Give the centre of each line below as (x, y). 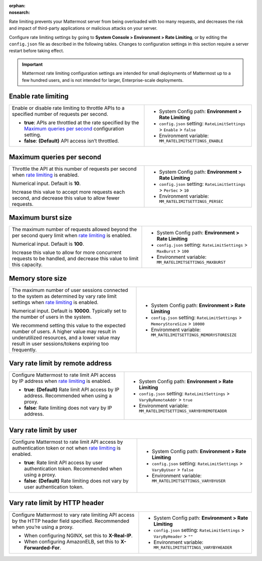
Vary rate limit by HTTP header (57, 503)
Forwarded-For (42, 547)
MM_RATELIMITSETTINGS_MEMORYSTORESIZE (194, 335)
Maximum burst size (41, 218)
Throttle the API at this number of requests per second (74, 169)
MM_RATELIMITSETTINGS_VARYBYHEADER (193, 548)
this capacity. (27, 265)
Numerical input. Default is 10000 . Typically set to (69, 310)
